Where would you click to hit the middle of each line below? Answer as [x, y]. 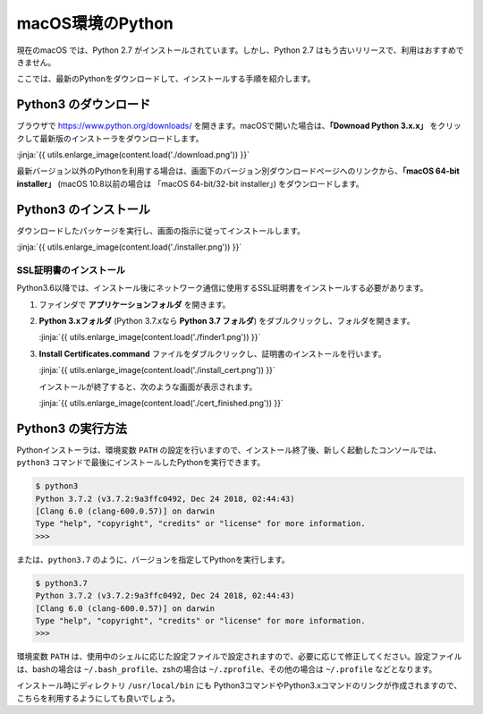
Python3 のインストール [84, 209]
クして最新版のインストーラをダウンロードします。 [110, 138]
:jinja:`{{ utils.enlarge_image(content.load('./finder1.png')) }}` [150, 337]
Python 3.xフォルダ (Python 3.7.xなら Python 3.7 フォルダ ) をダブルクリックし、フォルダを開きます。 [227, 321]
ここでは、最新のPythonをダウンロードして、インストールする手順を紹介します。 [166, 79]
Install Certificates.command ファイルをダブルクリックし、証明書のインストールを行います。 [212, 353]
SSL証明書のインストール [71, 270]
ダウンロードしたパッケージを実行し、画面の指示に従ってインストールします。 [161, 230]
